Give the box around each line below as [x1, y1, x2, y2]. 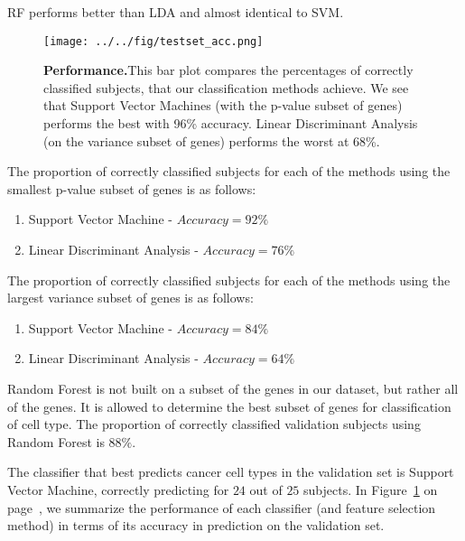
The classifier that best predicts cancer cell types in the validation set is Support [7, 462, 454, 481]
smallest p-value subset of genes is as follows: [7, 179, 256, 198]
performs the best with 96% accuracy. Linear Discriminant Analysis [43, 114, 418, 133]
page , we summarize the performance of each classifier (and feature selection [7, 498, 436, 517]
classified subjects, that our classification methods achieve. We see [43, 78, 409, 97]
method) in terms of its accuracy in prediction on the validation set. [7, 516, 385, 535]
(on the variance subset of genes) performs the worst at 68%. [43, 131, 380, 150]
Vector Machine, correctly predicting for [7, 480, 229, 499]
